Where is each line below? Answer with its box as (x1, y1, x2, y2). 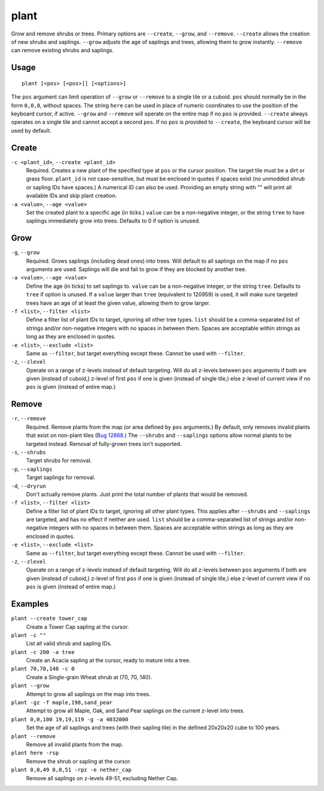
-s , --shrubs (11, 448, 46, 456)
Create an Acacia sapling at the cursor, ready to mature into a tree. (26, 657, 191, 664)
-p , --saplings (11, 465, 53, 472)
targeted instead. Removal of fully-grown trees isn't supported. (26, 440, 182, 447)
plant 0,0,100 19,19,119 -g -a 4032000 (11, 716, 128, 722)
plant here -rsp (11, 750, 59, 757)
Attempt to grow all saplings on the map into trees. (26, 690, 151, 697)
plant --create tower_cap (11, 615, 88, 622)
